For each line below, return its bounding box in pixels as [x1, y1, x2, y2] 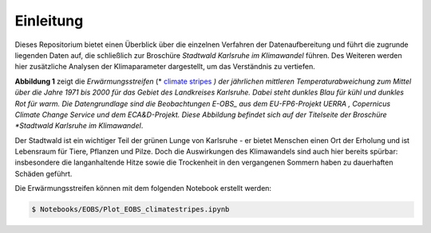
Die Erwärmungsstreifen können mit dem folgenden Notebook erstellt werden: [14, 184, 271, 193]
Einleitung [14, 12, 84, 29]
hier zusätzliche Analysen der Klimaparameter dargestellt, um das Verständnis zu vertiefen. [14, 62, 315, 72]
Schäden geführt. [14, 169, 73, 178]
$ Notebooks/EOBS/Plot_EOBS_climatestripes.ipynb [31, 205, 230, 214]
